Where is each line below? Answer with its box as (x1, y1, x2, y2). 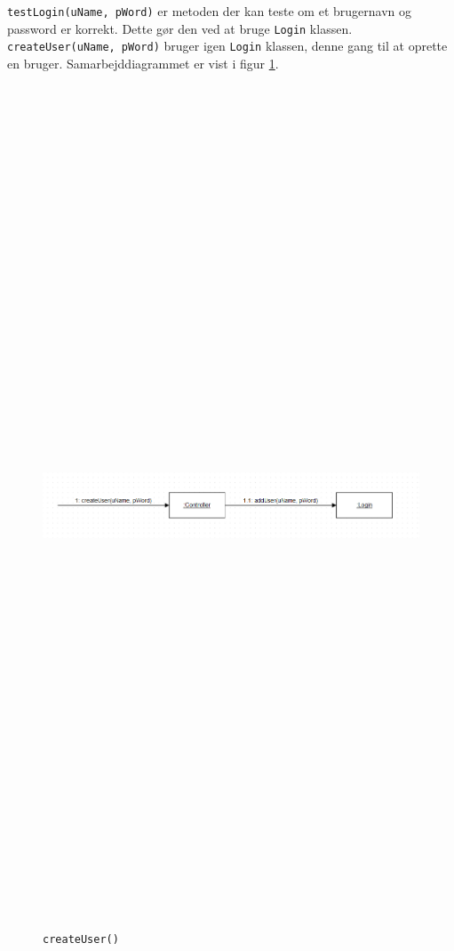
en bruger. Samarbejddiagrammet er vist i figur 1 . (7, 53, 279, 72)
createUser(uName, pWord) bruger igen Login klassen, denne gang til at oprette (7, 36, 448, 55)
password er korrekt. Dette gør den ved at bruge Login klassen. (7, 19, 353, 37)
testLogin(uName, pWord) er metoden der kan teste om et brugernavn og (7, 2, 411, 20)
